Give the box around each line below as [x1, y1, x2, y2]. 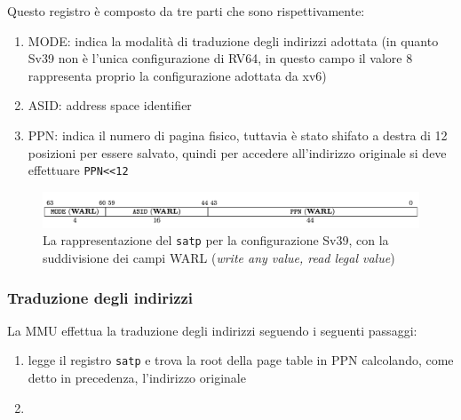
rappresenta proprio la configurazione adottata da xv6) [28, 66, 327, 84]
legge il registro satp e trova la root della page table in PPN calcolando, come [28, 351, 454, 369]
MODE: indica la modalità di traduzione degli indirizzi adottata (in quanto [28, 31, 439, 50]
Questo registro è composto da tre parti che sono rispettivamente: [7, 2, 365, 20]
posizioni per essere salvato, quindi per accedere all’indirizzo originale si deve [28, 143, 447, 162]
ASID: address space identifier [28, 96, 192, 115]
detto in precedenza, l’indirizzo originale [28, 368, 246, 387]
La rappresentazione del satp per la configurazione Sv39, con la [43, 231, 389, 250]
